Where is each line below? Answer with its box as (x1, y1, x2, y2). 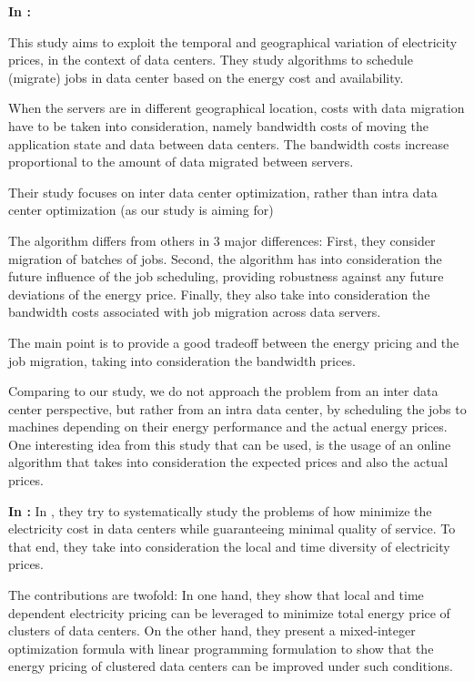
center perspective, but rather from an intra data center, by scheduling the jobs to (8, 399, 467, 418)
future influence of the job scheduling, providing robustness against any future (8, 267, 444, 286)
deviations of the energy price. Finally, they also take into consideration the (8, 284, 430, 303)
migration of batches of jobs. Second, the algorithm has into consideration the (8, 249, 442, 268)
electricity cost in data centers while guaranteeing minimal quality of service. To (8, 519, 456, 538)
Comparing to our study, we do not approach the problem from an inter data (8, 381, 439, 401)
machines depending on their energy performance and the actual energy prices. (8, 417, 448, 436)
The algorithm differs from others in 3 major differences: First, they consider (8, 230, 436, 249)
